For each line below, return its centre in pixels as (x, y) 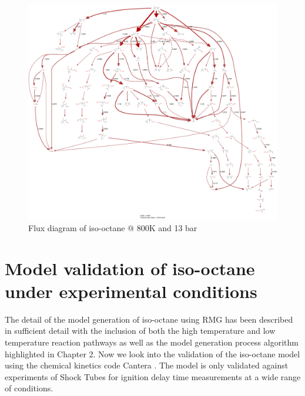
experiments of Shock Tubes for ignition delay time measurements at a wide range (153, 376)
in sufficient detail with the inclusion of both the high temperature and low (140, 331)
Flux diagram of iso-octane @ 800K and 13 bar (113, 227)
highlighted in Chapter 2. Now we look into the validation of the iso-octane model (152, 353)
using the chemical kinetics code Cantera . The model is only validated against (147, 365)
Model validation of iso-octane (130, 268)
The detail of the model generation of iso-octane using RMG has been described (149, 319)
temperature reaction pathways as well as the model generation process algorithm (152, 342)
